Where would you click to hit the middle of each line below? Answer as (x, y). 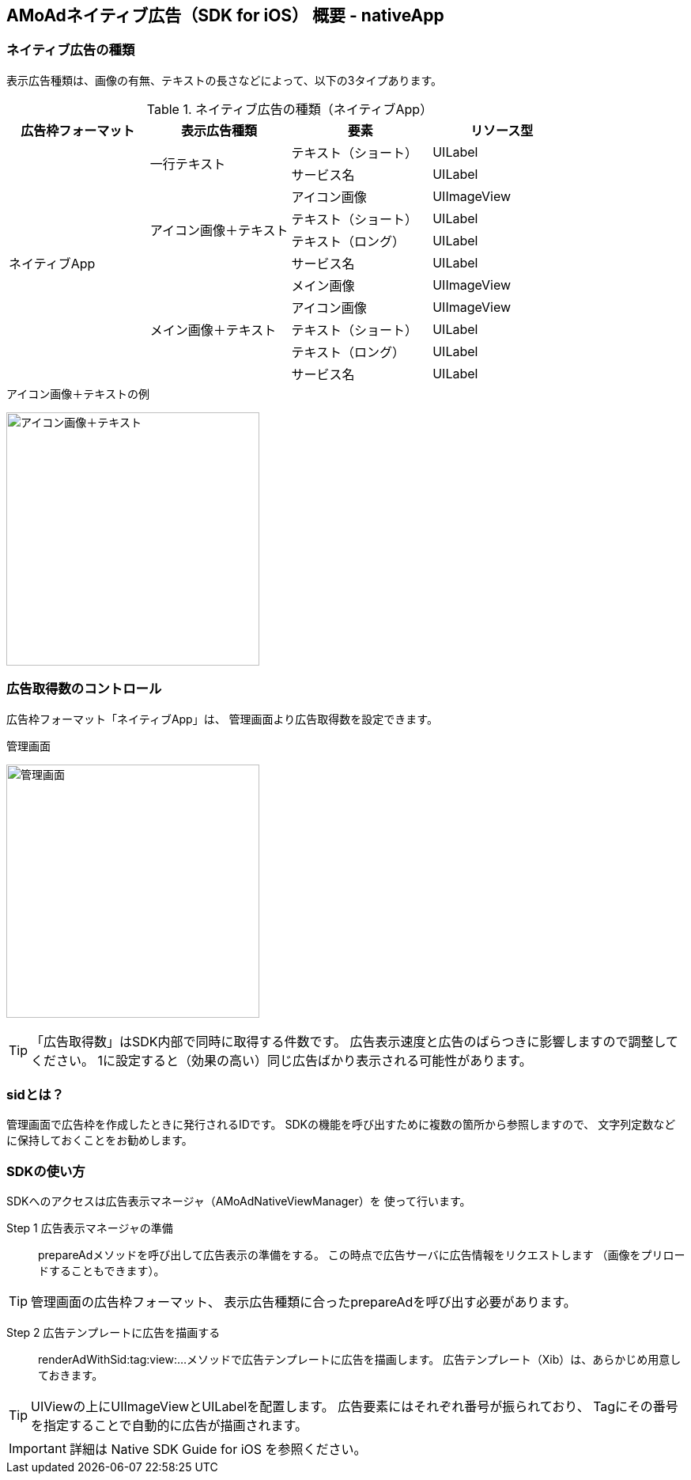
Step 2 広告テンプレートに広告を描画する (113, 1333)
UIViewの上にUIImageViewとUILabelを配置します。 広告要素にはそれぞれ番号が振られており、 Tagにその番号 (355, 1407)
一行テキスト (188, 163)
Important (38, 1449)
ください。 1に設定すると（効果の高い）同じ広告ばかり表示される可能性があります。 (281, 1060)
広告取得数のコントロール (84, 689)
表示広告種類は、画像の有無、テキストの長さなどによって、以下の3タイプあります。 (225, 80)
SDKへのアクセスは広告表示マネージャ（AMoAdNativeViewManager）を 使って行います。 (239, 1201)
